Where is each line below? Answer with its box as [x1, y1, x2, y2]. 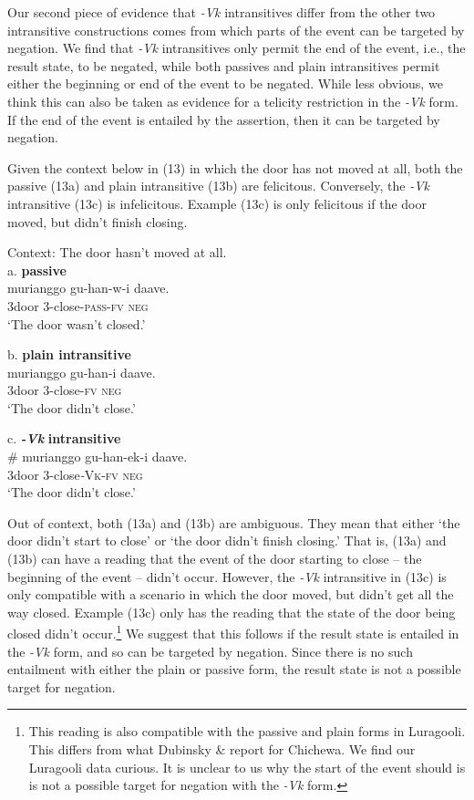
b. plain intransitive [7, 345, 131, 364]
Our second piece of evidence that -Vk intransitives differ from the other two [7, 3, 436, 21]
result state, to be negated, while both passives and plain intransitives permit [7, 56, 440, 75]
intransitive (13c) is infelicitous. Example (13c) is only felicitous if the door [7, 193, 427, 213]
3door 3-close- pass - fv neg [7, 296, 149, 315]
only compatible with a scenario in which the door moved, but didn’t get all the [7, 585, 454, 604]
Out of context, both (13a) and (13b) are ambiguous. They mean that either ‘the [7, 513, 460, 532]
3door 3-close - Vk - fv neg [7, 464, 143, 483]
